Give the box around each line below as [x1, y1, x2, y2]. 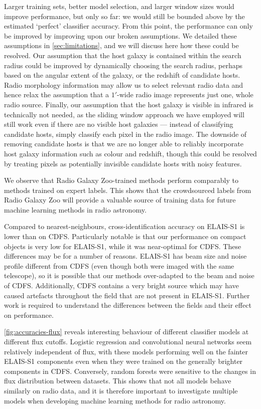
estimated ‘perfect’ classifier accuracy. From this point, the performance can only [4, 21, 253, 31]
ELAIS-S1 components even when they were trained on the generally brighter [4, 356, 243, 366]
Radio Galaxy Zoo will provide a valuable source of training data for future [4, 194, 236, 205]
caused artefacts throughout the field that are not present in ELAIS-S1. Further [4, 290, 250, 300]
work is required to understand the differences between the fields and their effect [4, 300, 251, 310]
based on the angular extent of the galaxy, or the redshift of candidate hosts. [4, 70, 240, 80]
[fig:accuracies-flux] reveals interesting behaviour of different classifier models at [4, 326, 249, 337]
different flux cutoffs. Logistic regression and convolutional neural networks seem [4, 336, 252, 346]
